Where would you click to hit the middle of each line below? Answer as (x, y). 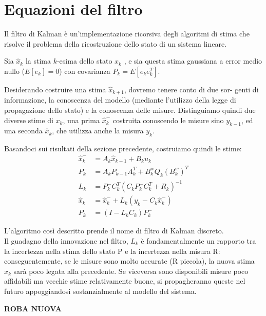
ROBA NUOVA (33, 308)
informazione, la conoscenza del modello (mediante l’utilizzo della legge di (120, 100)
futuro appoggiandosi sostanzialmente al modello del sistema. (100, 291)
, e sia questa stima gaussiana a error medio (193, 61)
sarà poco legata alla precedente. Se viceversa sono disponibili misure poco (131, 271)
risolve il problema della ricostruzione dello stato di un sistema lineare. (116, 43)
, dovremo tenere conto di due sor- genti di (192, 89)
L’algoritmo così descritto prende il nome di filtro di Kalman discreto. (114, 231)
